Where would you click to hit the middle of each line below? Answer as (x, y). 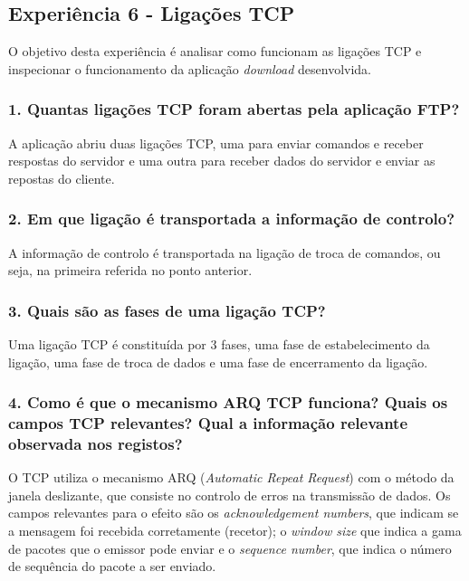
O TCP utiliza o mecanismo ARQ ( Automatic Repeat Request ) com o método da (231, 477)
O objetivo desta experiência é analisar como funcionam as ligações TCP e (215, 51)
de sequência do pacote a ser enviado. (112, 566)
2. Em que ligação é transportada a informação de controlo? (232, 219)
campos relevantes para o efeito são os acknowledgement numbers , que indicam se (234, 513)
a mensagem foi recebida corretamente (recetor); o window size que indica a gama (235, 531)
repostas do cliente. (62, 178)
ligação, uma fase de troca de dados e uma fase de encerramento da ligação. (218, 362)
